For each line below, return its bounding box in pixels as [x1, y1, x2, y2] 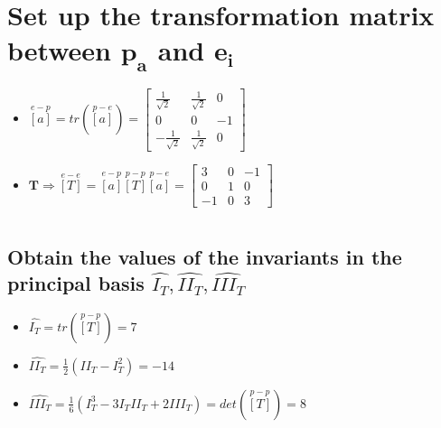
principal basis [7, 268, 145, 296]
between [7, 32, 111, 69]
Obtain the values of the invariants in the [7, 242, 402, 270]
